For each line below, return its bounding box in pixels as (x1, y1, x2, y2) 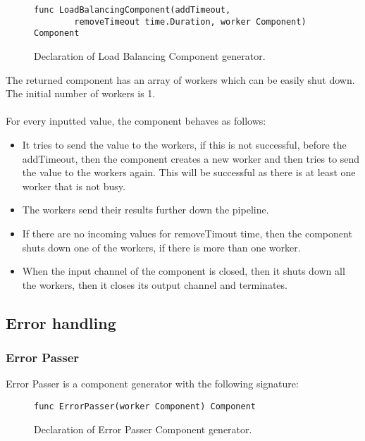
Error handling (6, 311, 116, 333)
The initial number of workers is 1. (6, 86, 156, 101)
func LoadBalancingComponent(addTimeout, (34, 5, 231, 15)
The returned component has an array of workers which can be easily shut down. (6, 72, 355, 87)
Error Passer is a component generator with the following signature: (6, 376, 299, 391)
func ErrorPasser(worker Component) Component (34, 401, 256, 411)
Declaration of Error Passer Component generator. (34, 421, 252, 436)
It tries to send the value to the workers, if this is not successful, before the (22, 137, 347, 151)
